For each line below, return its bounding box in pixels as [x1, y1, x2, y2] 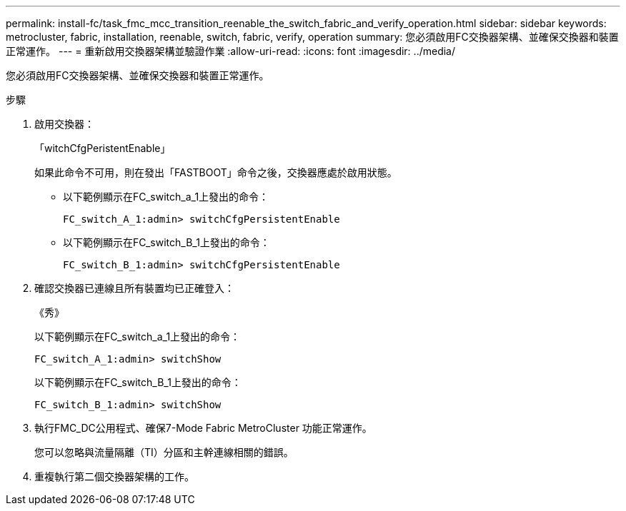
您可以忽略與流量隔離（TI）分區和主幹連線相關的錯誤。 [34, 446, 294, 458]
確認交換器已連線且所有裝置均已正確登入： [34, 282, 234, 294]
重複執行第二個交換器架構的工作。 [34, 470, 194, 482]
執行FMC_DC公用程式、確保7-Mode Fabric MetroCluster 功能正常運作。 [34, 422, 372, 434]
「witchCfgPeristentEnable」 [34, 142, 171, 154]
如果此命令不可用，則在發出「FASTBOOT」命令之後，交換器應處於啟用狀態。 [34, 166, 397, 178]
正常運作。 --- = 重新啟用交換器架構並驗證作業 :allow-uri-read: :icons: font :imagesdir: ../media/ [6, 45, 456, 57]
